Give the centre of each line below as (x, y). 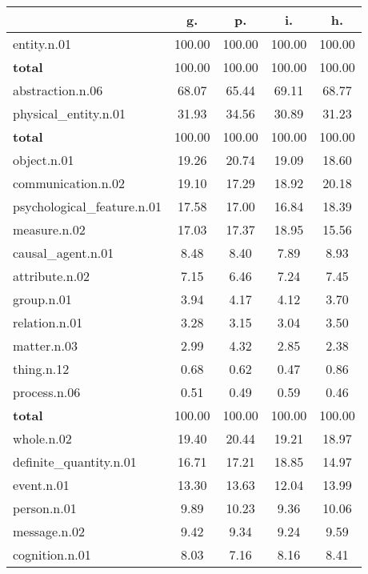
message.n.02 (49, 531)
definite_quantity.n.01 (75, 462)
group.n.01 (42, 299)
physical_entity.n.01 (70, 113)
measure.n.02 (49, 229)
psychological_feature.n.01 (87, 206)
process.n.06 (47, 392)
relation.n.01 (48, 322)
